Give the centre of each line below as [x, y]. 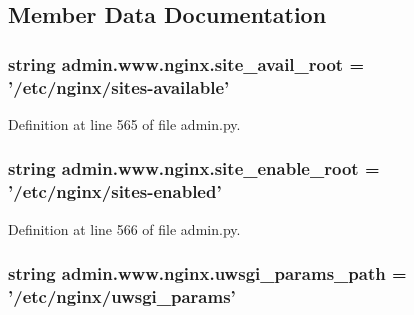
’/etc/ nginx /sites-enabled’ [115, 191]
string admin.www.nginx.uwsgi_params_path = [207, 273]
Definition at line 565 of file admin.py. [124, 123]
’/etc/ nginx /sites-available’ [119, 86]
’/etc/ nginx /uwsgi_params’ [122, 296]
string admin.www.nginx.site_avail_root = [186, 63]
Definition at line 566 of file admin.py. [124, 228]
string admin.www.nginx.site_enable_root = [194, 168]
